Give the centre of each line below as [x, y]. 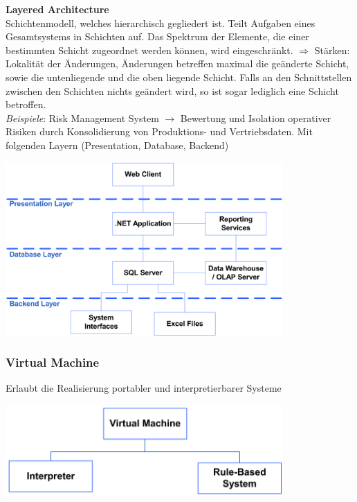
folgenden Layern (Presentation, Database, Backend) [117, 145]
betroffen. [26, 104]
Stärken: [332, 50]
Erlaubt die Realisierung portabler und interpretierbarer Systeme [144, 388]
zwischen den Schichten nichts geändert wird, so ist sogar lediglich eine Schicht [172, 90]
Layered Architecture [57, 9]
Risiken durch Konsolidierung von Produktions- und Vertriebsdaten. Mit [159, 131]
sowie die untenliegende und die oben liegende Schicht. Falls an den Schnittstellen [179, 77]
